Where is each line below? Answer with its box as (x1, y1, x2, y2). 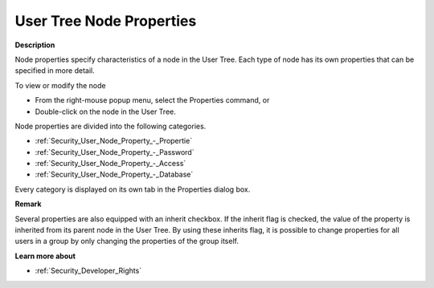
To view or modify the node (14, 80, 106, 90)
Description (14, 40, 55, 50)
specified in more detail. (14, 66, 96, 75)
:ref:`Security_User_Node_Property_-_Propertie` (35, 136, 193, 146)
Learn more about (14, 251, 76, 261)
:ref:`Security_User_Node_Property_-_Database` (35, 169, 194, 180)
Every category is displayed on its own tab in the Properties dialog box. (14, 185, 251, 194)
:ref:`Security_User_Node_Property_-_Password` (35, 147, 194, 156)
